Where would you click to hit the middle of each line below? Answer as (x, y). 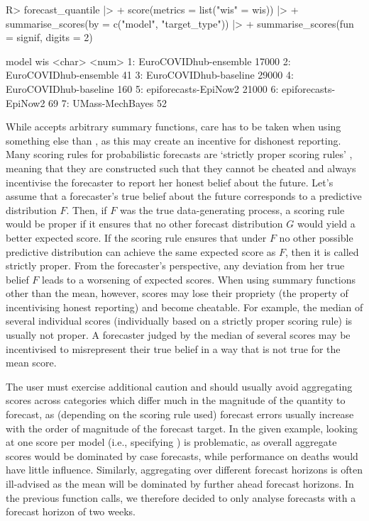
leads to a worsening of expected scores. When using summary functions (199, 279)
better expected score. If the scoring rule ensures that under (136, 237)
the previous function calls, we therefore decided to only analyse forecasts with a (181, 497)
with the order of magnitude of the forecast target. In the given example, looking (182, 428)
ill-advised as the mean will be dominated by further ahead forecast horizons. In (180, 483)
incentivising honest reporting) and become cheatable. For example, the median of (184, 307)
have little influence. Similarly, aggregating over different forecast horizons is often (184, 470)
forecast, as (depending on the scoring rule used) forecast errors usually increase (180, 414)
